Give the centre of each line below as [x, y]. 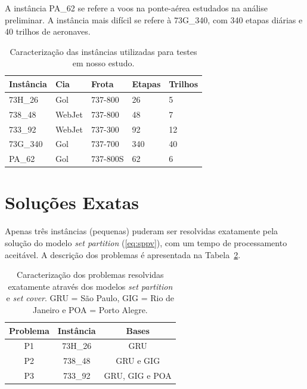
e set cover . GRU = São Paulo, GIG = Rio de [90, 298]
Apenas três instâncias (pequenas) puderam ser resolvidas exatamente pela [142, 231]
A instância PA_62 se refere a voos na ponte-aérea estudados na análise [136, 8]
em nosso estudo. [103, 63]
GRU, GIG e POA [138, 376]
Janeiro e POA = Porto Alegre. [90, 309]
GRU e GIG [138, 361]
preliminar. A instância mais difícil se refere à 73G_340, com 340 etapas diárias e [154, 19]
